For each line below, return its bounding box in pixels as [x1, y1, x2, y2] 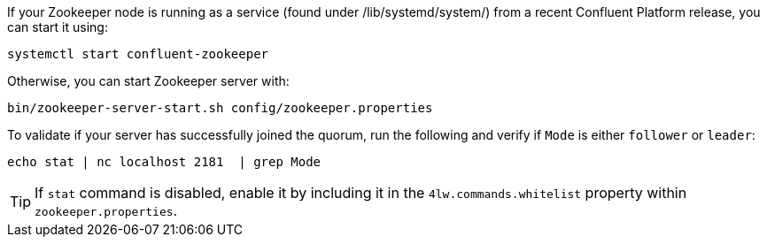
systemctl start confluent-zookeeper [7, 47, 269, 61]
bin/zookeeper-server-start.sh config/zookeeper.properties [7, 101, 433, 115]
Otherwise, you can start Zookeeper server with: [7, 73, 290, 88]
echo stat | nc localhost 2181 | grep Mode [7, 155, 322, 169]
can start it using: [7, 19, 108, 34]
